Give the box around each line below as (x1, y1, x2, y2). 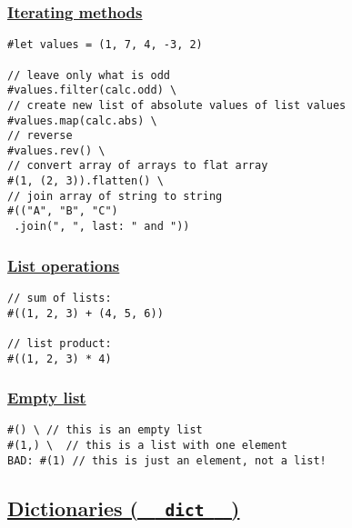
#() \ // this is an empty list (7, 423, 203, 437)
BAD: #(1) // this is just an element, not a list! (7, 453, 327, 467)
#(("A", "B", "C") (7, 204, 118, 218)
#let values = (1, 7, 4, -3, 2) (7, 38, 203, 52)
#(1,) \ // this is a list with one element (7, 439, 287, 453)
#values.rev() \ (7, 144, 106, 157)
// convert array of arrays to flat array (7, 159, 268, 173)
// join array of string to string (7, 189, 223, 203)
